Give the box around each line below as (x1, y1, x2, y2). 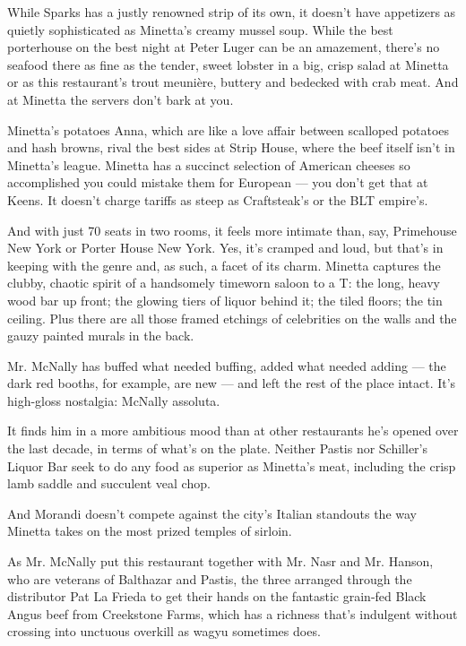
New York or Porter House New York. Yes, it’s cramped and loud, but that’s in (7, 238, 444, 257)
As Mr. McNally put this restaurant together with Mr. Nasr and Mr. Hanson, (7, 552, 434, 571)
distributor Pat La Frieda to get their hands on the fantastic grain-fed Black (7, 587, 427, 606)
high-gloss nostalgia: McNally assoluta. (7, 391, 220, 409)
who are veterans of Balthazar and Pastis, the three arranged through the (7, 569, 412, 588)
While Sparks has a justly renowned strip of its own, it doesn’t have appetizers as (7, 3, 456, 21)
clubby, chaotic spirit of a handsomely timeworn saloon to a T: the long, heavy (7, 273, 440, 292)
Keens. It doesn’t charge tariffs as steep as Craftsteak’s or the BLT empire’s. (7, 190, 428, 209)
